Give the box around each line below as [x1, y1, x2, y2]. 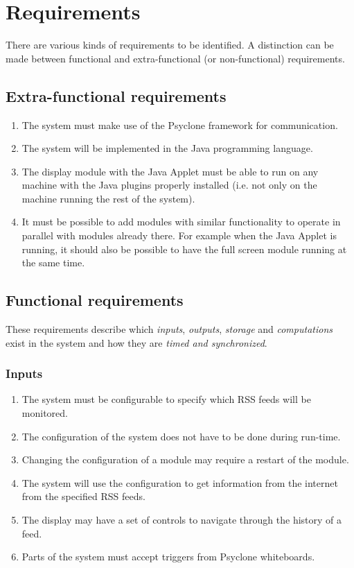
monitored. [21, 406, 68, 420]
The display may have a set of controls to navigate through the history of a [21, 513, 342, 527]
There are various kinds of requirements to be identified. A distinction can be [6, 37, 334, 52]
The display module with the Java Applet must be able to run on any [21, 164, 319, 178]
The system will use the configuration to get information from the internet [21, 475, 338, 490]
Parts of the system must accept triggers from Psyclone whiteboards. [21, 549, 315, 564]
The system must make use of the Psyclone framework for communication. [21, 117, 338, 132]
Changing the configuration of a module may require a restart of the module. [21, 452, 349, 467]
